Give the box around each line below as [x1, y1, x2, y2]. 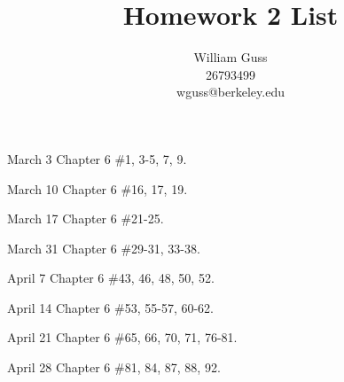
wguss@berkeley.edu [176, 82, 285, 101]
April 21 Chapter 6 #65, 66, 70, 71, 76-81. [7, 328, 238, 347]
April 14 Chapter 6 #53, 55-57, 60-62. [7, 298, 215, 316]
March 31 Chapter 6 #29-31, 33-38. [7, 238, 200, 257]
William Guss [193, 48, 268, 66]
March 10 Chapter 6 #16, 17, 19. [7, 179, 188, 198]
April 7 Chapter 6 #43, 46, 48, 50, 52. [7, 269, 215, 287]
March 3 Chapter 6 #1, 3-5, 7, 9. [7, 149, 187, 168]
